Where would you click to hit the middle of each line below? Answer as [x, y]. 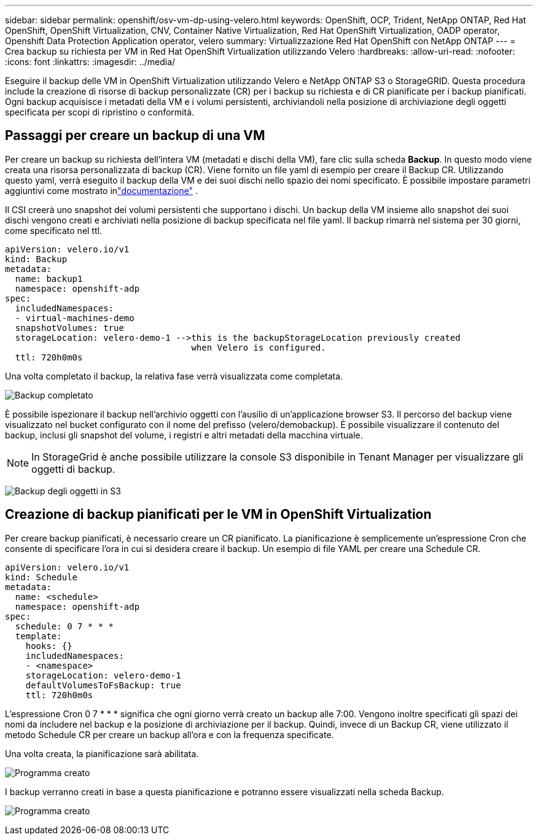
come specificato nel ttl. [53, 230]
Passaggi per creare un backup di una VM [135, 136]
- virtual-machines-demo [75, 318]
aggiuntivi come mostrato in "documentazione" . [102, 190]
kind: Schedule [41, 577]
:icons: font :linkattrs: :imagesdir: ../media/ [90, 62]
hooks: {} [49, 646]
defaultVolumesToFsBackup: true [103, 685]
